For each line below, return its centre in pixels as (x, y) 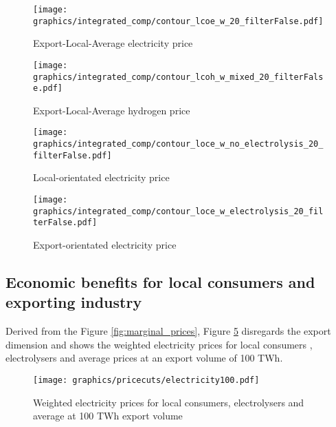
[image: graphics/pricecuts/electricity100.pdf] (146, 380)
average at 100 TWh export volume (108, 416)
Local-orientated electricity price (101, 177)
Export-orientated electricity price (105, 244)
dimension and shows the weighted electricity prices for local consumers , (159, 344)
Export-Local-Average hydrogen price (112, 110)
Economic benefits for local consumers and (160, 281)
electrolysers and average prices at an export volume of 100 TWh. (144, 358)
